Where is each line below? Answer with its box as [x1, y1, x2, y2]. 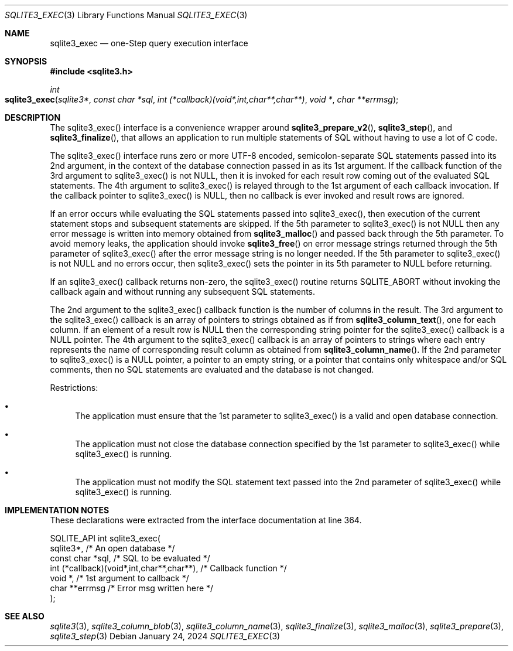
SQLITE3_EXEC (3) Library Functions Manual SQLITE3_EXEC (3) [5, 10, 248, 20]
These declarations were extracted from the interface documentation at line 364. [50, 515, 362, 525]
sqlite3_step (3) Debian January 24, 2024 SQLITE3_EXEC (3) [50, 631, 281, 641]
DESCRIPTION [5, 113, 61, 122]
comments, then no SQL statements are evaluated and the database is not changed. [50, 364, 374, 374]
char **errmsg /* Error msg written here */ [50, 583, 214, 593]
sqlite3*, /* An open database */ [50, 543, 175, 553]
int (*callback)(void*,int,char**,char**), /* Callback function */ [50, 563, 287, 573]
